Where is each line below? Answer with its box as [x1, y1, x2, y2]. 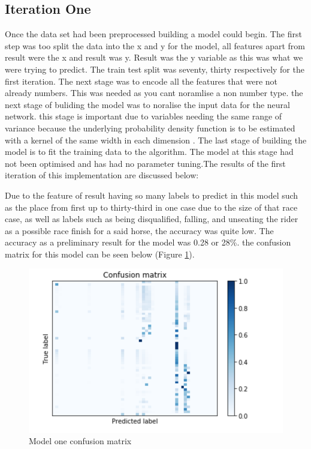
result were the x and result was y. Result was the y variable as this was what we [5, 51, 303, 64]
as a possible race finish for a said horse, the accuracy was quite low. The [5, 224, 274, 237]
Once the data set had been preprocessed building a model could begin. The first [5, 28, 302, 40]
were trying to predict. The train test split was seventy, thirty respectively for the [5, 62, 304, 75]
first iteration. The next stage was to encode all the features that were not [5, 74, 278, 87]
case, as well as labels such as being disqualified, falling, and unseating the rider [5, 212, 298, 225]
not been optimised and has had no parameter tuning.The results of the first [5, 157, 286, 169]
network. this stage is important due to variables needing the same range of [5, 110, 282, 122]
